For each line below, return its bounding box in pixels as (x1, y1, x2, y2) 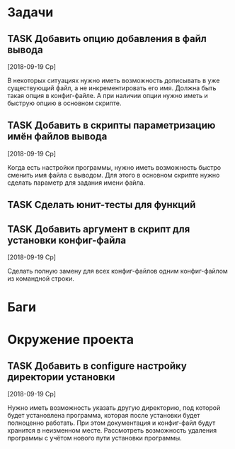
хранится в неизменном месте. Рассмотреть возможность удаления (7, 426, 217, 435)
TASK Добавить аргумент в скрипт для (7, 223, 190, 235)
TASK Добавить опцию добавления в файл (7, 33, 207, 45)
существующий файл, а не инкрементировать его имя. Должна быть (7, 84, 217, 92)
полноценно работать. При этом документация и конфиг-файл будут (7, 418, 216, 427)
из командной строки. (7, 274, 74, 283)
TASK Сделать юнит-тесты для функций (7, 199, 196, 211)
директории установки (7, 371, 115, 383)
